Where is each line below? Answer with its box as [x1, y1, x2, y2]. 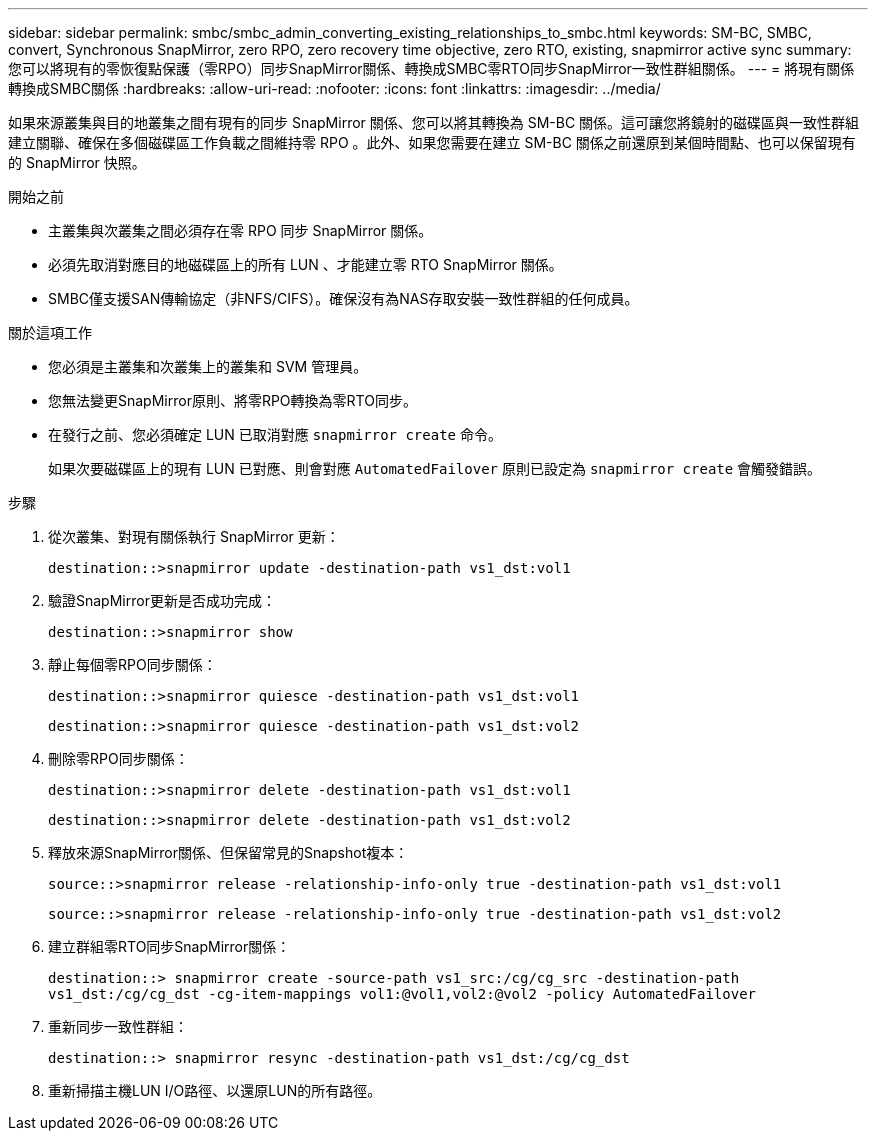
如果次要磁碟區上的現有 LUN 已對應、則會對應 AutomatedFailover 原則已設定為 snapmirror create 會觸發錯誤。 [48, 460, 822, 477]
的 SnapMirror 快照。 [8, 154, 146, 171]
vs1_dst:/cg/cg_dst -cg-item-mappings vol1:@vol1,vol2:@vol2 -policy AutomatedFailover [48, 986, 757, 1002]
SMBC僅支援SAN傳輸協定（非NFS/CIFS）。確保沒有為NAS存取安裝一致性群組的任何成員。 [48, 290, 639, 307]
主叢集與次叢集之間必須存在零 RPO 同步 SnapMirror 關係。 [48, 222, 433, 239]
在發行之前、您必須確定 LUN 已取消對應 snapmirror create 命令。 [48, 426, 502, 443]
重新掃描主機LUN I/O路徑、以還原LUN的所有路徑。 [48, 1082, 382, 1099]
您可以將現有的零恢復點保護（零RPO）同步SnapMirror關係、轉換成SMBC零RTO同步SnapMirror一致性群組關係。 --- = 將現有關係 [8, 60, 855, 77]
